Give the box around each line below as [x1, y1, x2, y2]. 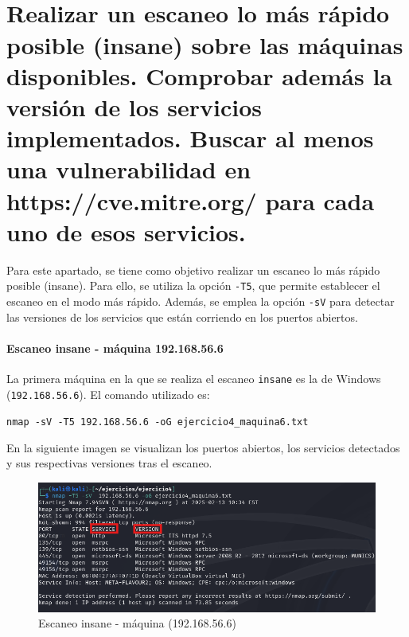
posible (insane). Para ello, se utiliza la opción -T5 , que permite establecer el [6, 277, 380, 294]
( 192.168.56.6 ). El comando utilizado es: [6, 385, 210, 402]
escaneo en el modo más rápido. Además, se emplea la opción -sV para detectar [6, 292, 395, 309]
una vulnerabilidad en [6, 153, 251, 186]
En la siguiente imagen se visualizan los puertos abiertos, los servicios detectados [6, 439, 400, 455]
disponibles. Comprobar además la [6, 59, 392, 92]
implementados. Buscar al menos [6, 122, 374, 154]
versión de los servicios [6, 90, 263, 123]
